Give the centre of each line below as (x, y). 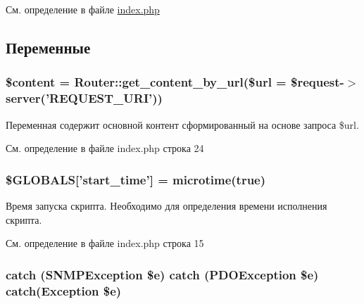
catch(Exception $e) (64, 290)
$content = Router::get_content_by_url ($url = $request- (175, 82)
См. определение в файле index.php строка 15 (105, 243)
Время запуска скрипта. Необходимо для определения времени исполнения (167, 205)
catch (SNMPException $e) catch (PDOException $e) (162, 274)
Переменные (48, 47)
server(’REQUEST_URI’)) (84, 98)
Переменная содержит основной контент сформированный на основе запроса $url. (182, 124)
